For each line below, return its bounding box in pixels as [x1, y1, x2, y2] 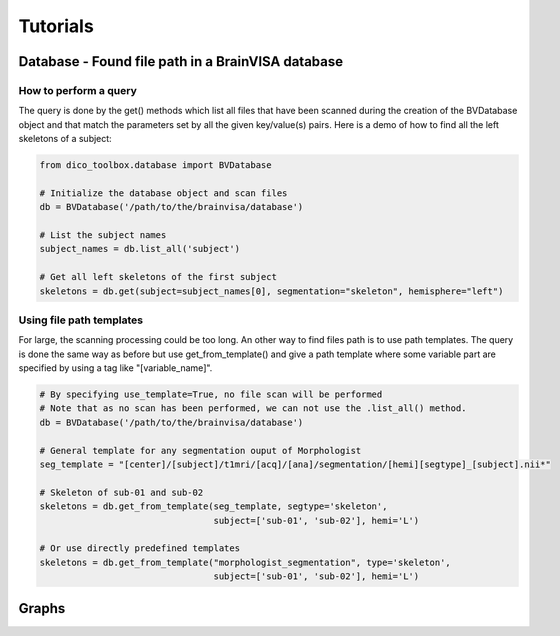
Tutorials [18, 15, 94, 37]
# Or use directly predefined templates [39, 543, 240, 554]
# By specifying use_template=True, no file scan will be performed [39, 389, 383, 400]
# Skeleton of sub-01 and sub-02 [39, 486, 204, 498]
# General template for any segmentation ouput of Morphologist [39, 445, 362, 456]
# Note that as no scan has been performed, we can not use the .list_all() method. [39, 403, 467, 414]
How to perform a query [18, 83, 137, 97]
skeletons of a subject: [18, 133, 112, 145]
